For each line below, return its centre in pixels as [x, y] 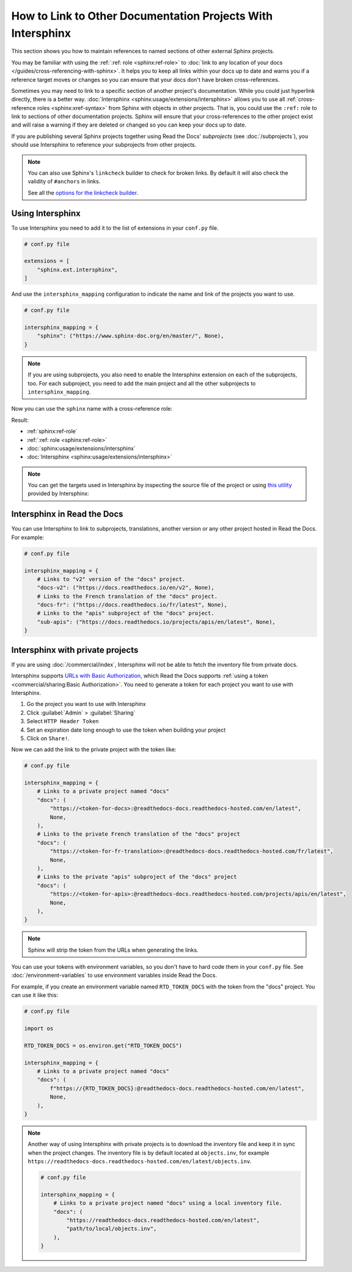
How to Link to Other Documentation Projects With [142, 16]
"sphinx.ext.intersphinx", [78, 270]
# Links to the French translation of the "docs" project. [127, 596]
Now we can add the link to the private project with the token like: [94, 749]
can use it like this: [35, 995]
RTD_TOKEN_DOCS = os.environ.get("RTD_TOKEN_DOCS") [103, 1046]
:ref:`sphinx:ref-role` [52, 432]
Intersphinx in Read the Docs [67, 514]
